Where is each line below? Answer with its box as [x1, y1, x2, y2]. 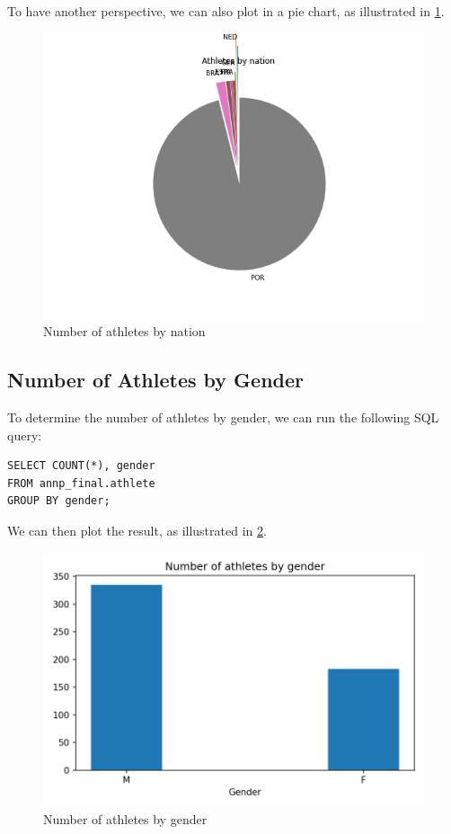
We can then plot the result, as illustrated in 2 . [7, 520, 267, 539]
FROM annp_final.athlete [7, 476, 155, 490]
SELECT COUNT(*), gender [7, 459, 155, 473]
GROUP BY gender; [7, 494, 111, 508]
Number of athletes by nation [43, 322, 206, 341]
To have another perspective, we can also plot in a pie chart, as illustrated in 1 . [7, 2, 445, 20]
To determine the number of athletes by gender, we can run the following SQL [7, 407, 439, 426]
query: [7, 425, 42, 444]
